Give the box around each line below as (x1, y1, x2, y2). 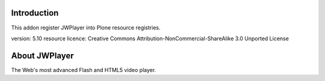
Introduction (11, 8, 59, 18)
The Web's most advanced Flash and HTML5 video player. (11, 66, 156, 73)
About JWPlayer (11, 50, 75, 61)
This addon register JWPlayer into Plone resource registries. (11, 24, 161, 31)
